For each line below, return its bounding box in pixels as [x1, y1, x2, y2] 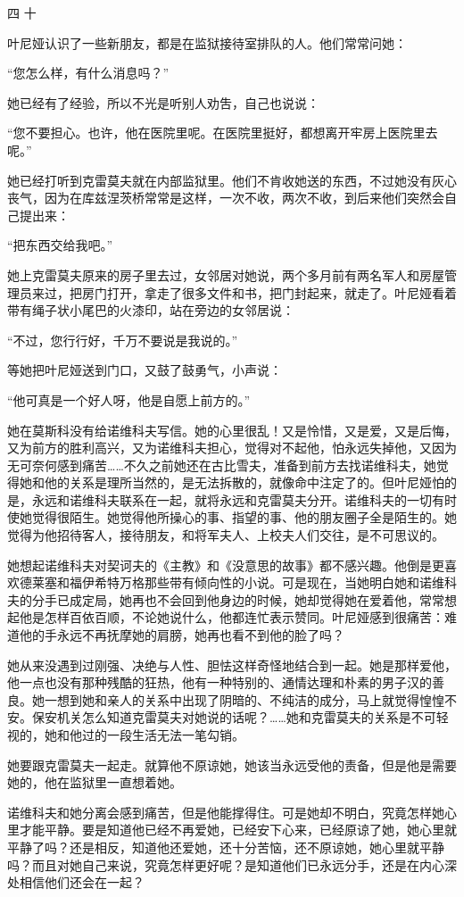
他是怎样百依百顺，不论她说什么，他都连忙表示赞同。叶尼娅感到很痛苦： [19, 608, 444, 627]
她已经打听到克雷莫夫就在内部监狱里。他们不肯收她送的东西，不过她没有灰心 [7, 170, 457, 189]
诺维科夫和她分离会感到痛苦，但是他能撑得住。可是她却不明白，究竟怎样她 [7, 802, 444, 821]
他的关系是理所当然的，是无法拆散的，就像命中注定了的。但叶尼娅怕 [44, 473, 444, 492]
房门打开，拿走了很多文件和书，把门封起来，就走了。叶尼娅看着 [81, 283, 457, 302]
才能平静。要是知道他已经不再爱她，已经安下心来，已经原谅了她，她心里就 [19, 820, 457, 839]
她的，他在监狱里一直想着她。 [7, 773, 182, 792]
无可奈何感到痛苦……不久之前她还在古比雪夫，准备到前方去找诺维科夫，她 [7, 455, 436, 474]
